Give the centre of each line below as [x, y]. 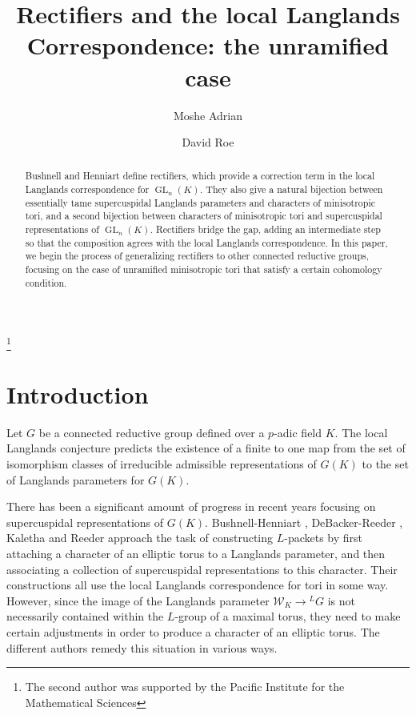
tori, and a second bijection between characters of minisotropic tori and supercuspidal [204, 216]
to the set [385, 464]
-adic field [298, 432]
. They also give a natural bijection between [292, 189]
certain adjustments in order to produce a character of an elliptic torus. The [193, 631]
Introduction [78, 394]
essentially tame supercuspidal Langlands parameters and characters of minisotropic [200, 202]
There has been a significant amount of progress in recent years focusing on [191, 506]
